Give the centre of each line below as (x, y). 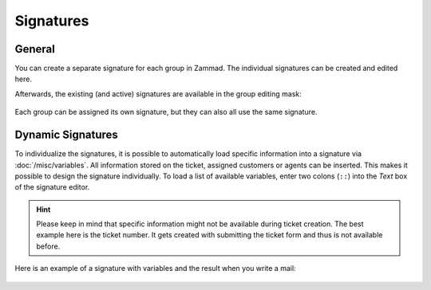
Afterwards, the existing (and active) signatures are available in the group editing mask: (158, 94)
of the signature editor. (52, 187)
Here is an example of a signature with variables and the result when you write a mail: (155, 268)
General (35, 49)
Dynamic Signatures (67, 135)
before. (48, 246)
